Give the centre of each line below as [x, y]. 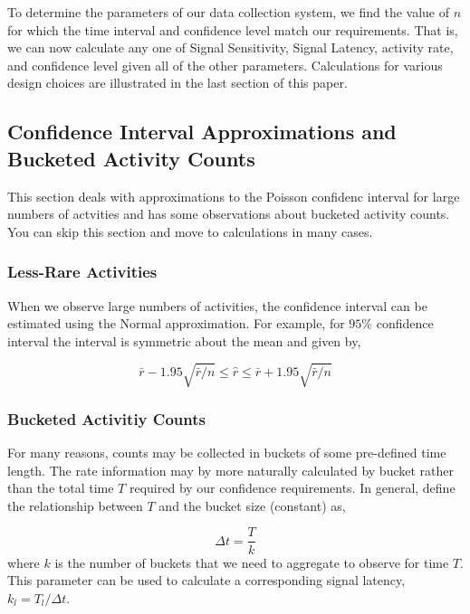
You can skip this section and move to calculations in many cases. [190, 231]
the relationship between [75, 505]
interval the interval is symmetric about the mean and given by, [184, 340]
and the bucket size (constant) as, [252, 505]
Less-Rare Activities [82, 272]
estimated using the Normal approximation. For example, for [176, 323]
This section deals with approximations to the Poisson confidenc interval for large [234, 196]
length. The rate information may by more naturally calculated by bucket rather [230, 470]
